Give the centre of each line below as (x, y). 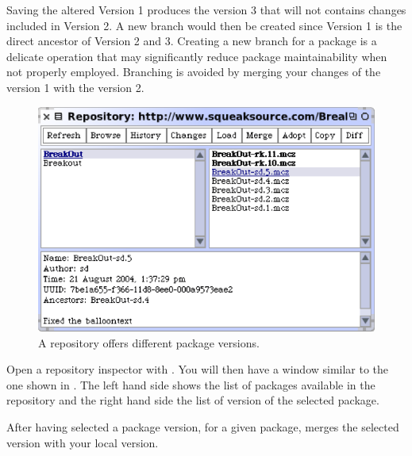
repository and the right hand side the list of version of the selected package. (193, 400)
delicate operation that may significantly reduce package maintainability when (197, 56)
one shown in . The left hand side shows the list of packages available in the (191, 384)
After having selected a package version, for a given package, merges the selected (203, 427)
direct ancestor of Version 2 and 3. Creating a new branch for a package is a (192, 41)
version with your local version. (83, 442)
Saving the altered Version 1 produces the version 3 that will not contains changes (206, 10)
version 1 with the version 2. (75, 87)
